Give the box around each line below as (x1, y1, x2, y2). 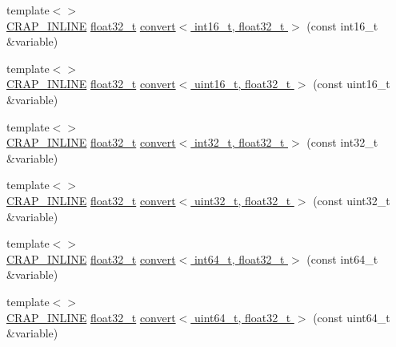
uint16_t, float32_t (194, 75, 291, 92)
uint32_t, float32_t (194, 192, 291, 208)
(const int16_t (306, 17, 378, 34)
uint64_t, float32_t (194, 309, 291, 325)
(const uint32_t (313, 192, 390, 208)
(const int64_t (306, 250, 378, 267)
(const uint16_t (313, 75, 390, 92)
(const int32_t (306, 134, 378, 151)
